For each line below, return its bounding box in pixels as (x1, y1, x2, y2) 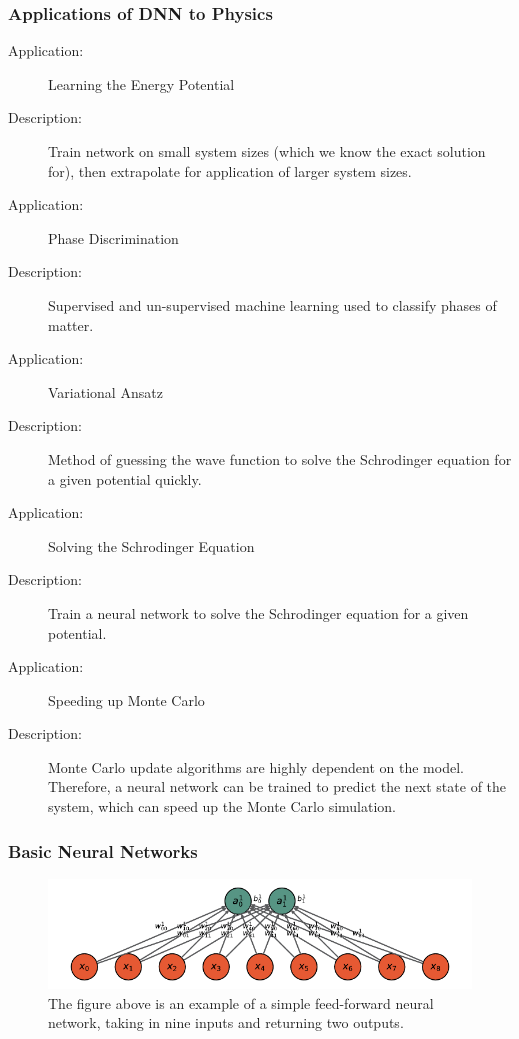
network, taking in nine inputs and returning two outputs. (48, 1012, 404, 1033)
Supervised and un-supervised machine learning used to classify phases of (48, 294, 497, 315)
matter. (48, 314, 94, 335)
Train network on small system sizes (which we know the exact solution (48, 141, 486, 161)
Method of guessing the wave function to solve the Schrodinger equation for (48, 448, 512, 469)
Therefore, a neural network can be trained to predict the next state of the (48, 776, 507, 797)
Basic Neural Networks (8, 838, 198, 863)
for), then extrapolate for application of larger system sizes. (48, 160, 412, 181)
